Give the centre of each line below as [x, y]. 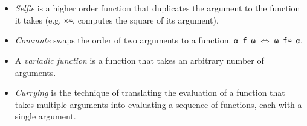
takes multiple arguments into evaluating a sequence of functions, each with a [158, 104]
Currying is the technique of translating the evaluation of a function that [150, 93]
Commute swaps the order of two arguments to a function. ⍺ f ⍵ [135, 40]
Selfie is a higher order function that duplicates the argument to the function [157, 8]
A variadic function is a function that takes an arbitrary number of [139, 60]
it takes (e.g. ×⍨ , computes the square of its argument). [117, 20]
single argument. [45, 116]
